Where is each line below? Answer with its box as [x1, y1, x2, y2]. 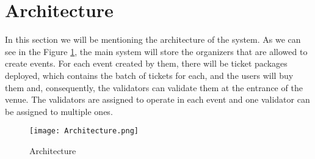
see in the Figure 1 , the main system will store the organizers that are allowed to [5, 45, 308, 57]
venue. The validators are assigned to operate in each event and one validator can [5, 93, 310, 106]
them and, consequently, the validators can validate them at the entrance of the [5, 81, 303, 94]
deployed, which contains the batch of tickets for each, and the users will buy [5, 68, 294, 81]
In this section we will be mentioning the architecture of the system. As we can [5, 33, 301, 46]
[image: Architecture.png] [29, 127, 139, 136]
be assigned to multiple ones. [5, 105, 113, 117]
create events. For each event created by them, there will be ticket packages [5, 57, 288, 70]
